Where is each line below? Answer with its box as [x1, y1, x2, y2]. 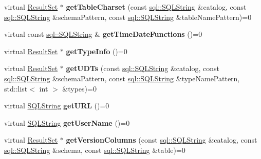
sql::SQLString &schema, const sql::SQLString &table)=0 [4, 144, 185, 155]
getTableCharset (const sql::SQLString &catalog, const [66, 2, 247, 12]
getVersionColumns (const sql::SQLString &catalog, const [66, 134, 257, 145]
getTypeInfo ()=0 [66, 46, 127, 56]
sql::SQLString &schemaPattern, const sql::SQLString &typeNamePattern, [4, 73, 240, 83]
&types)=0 [62, 83, 97, 94]
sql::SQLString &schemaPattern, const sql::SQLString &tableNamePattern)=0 [4, 11, 252, 22]
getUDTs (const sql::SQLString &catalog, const [66, 63, 219, 74]
